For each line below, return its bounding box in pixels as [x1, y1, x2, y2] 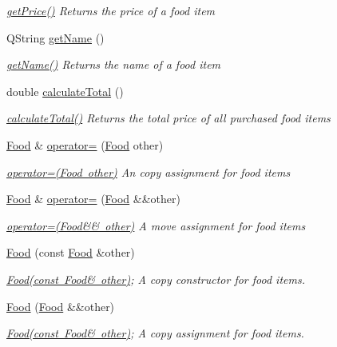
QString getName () [6, 29, 105, 46]
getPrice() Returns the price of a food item [6, 2, 216, 18]
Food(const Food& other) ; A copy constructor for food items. [6, 270, 305, 287]
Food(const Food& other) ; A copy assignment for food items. [6, 325, 304, 341]
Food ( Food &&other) [6, 297, 115, 314]
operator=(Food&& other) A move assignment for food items [6, 217, 306, 233]
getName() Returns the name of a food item [6, 56, 221, 73]
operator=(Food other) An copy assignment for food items [6, 163, 291, 180]
